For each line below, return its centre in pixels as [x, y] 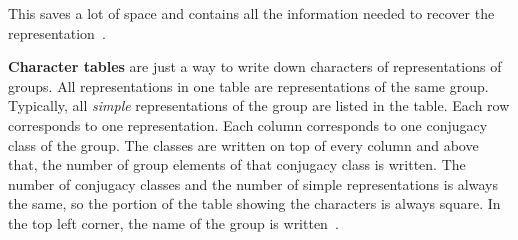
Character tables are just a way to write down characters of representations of [255, 66]
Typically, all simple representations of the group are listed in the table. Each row [259, 105]
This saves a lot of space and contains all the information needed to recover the [251, 13]
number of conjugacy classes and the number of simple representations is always [253, 183]
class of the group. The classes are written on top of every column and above [243, 144]
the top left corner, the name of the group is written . [173, 222]
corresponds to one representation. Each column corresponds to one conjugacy [248, 124]
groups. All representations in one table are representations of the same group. [248, 85]
